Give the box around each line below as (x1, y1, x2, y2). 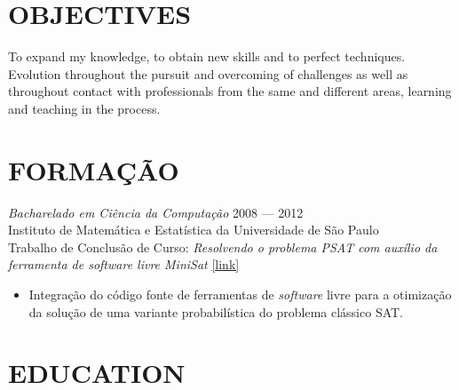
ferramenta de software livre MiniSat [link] (8, 255, 240, 274)
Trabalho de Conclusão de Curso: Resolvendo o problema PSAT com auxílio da (8, 237, 438, 256)
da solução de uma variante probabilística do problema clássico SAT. (28, 302, 403, 321)
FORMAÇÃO (8, 151, 179, 187)
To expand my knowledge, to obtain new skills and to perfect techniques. (8, 47, 406, 66)
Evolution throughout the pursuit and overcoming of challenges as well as (8, 64, 408, 83)
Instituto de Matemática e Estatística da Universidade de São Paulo (8, 220, 379, 239)
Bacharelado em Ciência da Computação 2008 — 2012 (8, 203, 304, 221)
